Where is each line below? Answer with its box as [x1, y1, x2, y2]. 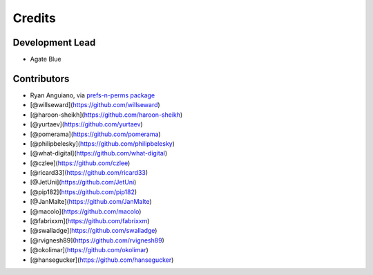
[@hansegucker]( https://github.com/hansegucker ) [30, 256, 174, 264]
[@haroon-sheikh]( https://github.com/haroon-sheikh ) [30, 111, 183, 119]
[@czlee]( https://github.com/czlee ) [30, 159, 131, 167]
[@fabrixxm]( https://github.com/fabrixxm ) [30, 217, 150, 225]
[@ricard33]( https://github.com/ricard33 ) [30, 169, 149, 177]
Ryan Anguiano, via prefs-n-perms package [30, 91, 155, 99]
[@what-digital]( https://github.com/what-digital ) [30, 149, 168, 158]
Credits [12, 10, 57, 26]
